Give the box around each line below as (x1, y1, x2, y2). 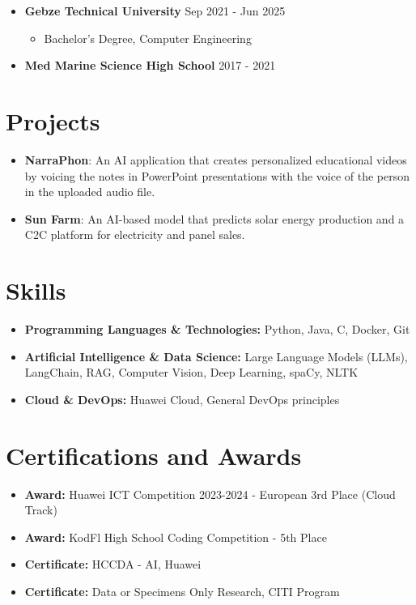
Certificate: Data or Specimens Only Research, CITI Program (24, 582, 340, 599)
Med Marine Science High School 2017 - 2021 (24, 57, 276, 74)
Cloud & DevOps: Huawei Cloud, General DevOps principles (24, 390, 340, 407)
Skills (6, 274, 66, 307)
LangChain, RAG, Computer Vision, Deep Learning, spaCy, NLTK (24, 364, 359, 381)
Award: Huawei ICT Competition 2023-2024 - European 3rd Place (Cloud (24, 485, 396, 502)
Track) (24, 501, 57, 518)
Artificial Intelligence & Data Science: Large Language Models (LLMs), (24, 347, 408, 364)
